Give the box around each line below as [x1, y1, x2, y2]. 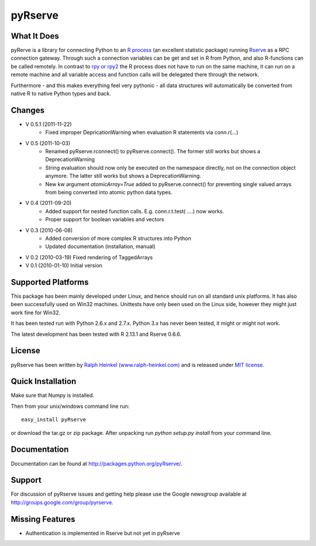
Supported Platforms [11, 277, 89, 287]
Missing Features [11, 514, 75, 524]
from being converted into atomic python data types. [45, 189, 173, 196]
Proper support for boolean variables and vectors [45, 216, 164, 223]
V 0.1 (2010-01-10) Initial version [25, 262, 102, 269]
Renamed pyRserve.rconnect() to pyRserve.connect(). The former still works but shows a [45, 148, 260, 155]
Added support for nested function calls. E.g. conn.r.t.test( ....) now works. [45, 208, 225, 215]
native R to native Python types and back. [11, 90, 111, 97]
